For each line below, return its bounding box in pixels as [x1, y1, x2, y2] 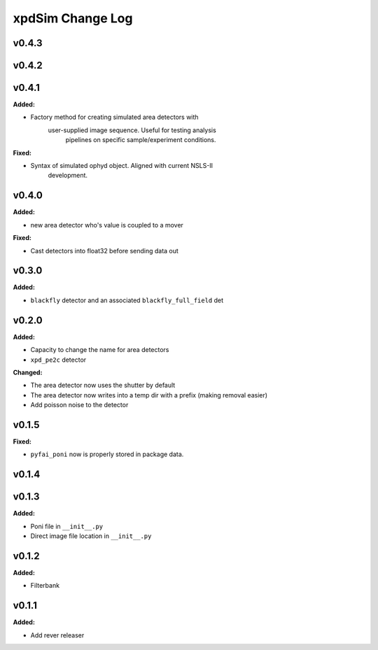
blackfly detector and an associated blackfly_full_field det [30, 296, 224, 304]
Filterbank [30, 581, 59, 590]
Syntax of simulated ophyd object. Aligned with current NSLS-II [30, 162, 213, 170]
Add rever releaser [30, 630, 85, 640]
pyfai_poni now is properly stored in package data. [30, 450, 184, 458]
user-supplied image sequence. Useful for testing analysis [48, 126, 216, 134]
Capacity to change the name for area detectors [30, 346, 169, 354]
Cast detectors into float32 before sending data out [30, 246, 178, 255]
